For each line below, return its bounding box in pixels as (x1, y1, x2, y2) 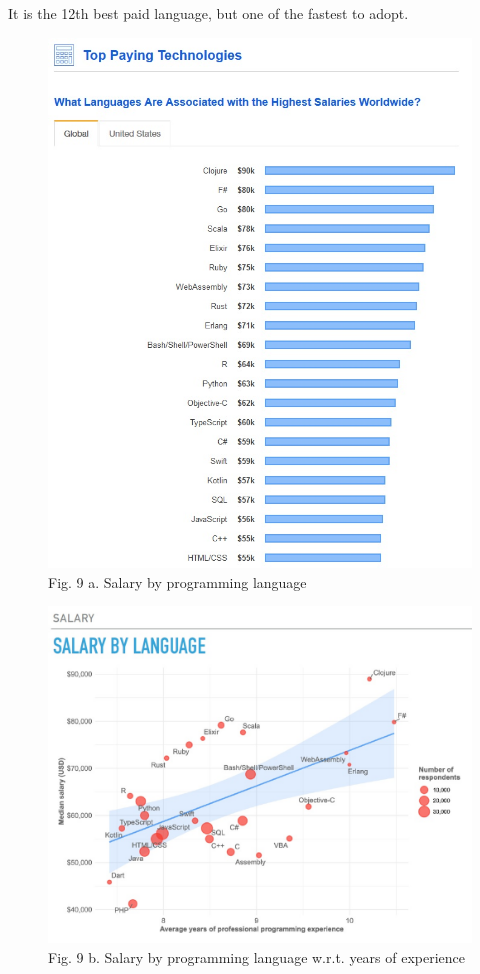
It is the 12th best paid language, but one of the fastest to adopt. (8, 3, 409, 23)
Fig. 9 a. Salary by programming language (48, 571, 307, 592)
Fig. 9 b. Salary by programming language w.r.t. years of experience (48, 947, 466, 968)
